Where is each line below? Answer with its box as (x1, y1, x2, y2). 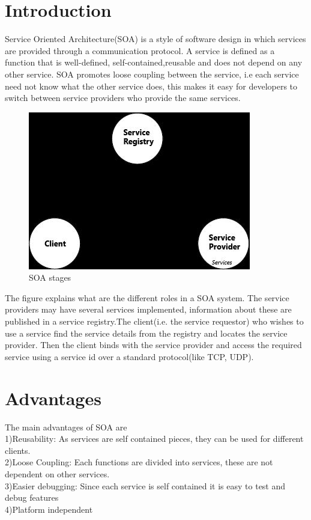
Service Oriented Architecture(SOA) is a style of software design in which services (5, 32, 306, 45)
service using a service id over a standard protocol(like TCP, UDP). (5, 350, 254, 362)
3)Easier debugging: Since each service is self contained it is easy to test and (5, 479, 286, 492)
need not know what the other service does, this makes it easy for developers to (5, 79, 298, 92)
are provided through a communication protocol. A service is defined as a (5, 44, 275, 57)
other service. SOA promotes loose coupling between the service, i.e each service (5, 67, 299, 80)
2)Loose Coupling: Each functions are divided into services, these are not (5, 456, 273, 468)
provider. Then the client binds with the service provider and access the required (5, 338, 302, 351)
